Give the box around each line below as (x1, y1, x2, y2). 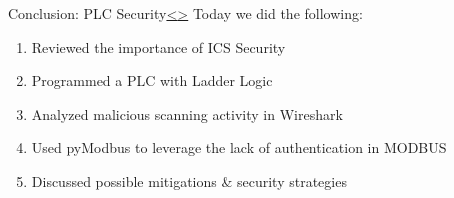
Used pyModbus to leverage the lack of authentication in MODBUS (31, 137, 447, 158)
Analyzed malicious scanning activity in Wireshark (31, 103, 343, 124)
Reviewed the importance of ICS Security (31, 36, 286, 57)
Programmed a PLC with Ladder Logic (31, 70, 273, 91)
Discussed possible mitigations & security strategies (31, 170, 347, 191)
